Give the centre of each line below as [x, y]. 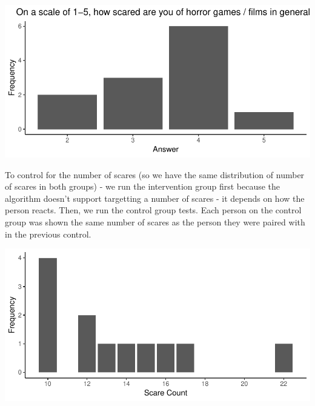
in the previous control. [48, 234]
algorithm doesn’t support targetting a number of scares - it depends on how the [155, 198]
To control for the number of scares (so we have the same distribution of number [155, 174]
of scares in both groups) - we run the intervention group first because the [143, 186]
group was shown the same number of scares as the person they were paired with [155, 221]
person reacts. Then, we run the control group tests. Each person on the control [153, 210]
